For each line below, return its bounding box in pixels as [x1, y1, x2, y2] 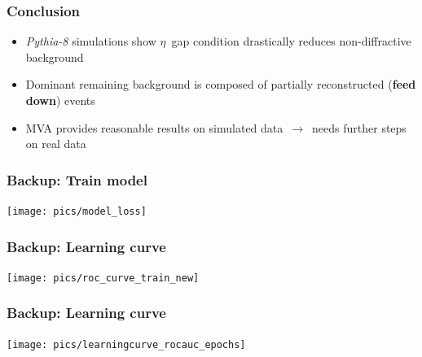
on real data [25, 135, 86, 152]
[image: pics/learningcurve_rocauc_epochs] [7, 338, 246, 350]
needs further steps [312, 119, 407, 136]
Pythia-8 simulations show [25, 33, 156, 50]
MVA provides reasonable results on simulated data [25, 119, 284, 136]
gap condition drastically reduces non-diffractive [171, 33, 411, 50]
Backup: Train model [7, 169, 147, 189]
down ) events [25, 92, 95, 108]
